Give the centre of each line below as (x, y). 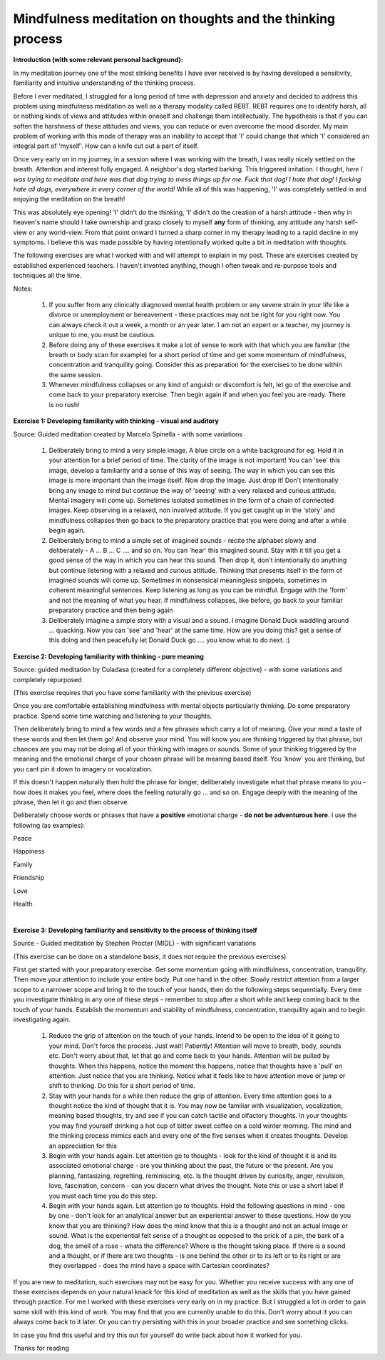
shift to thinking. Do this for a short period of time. (122, 1086)
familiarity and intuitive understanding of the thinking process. (104, 83)
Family (23, 864)
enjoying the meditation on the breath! (69, 199)
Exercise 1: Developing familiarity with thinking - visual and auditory (116, 421)
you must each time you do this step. (103, 1196)
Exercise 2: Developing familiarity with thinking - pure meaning (109, 656)
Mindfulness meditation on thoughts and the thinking (174, 19)
